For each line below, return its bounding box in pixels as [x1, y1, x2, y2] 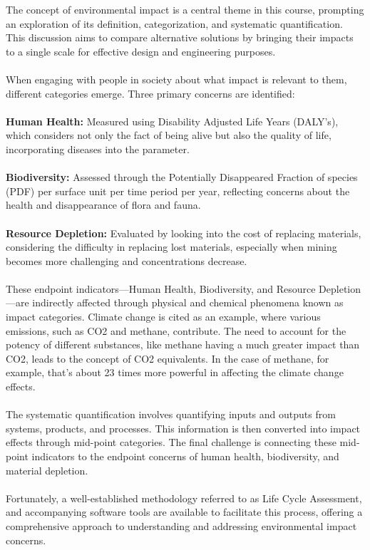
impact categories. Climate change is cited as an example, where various [6, 309, 321, 324]
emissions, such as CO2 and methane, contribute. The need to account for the [6, 323, 346, 338]
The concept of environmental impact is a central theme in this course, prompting [6, 2, 364, 16]
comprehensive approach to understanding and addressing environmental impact [6, 518, 357, 533]
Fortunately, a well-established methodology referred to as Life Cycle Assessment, [6, 490, 362, 505]
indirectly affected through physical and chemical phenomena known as [32, 295, 344, 310]
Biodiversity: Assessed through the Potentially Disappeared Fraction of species [6, 170, 358, 185]
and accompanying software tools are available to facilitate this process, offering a [6, 504, 363, 519]
